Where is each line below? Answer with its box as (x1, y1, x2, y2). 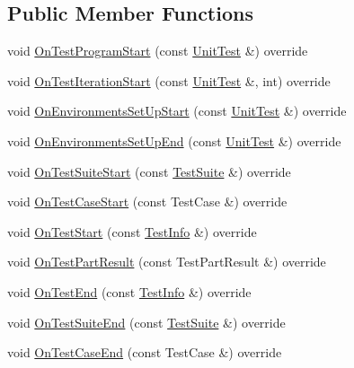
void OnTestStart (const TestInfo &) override (7, 222, 257, 241)
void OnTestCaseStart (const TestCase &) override (7, 192, 288, 211)
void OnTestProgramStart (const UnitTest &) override (7, 41, 308, 60)
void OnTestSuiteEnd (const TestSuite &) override (7, 312, 286, 331)
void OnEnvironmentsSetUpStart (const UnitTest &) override (7, 101, 347, 120)
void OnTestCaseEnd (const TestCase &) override (7, 343, 282, 362)
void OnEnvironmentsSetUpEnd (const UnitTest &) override (7, 131, 341, 150)
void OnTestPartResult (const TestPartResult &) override (7, 252, 326, 271)
